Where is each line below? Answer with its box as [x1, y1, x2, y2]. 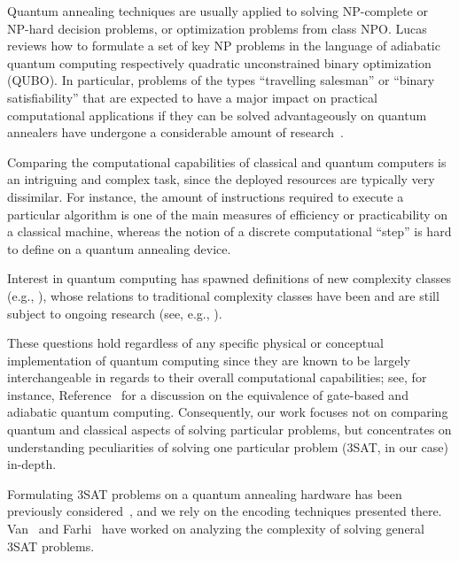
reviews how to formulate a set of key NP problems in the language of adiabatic [7, 36, 440, 55]
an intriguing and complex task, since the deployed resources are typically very [7, 170, 435, 188]
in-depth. [7, 455, 57, 473]
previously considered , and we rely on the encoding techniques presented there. [7, 502, 442, 520]
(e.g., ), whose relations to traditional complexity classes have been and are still [7, 286, 440, 304]
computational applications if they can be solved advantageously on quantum [7, 105, 427, 124]
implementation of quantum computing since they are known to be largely [7, 350, 410, 369]
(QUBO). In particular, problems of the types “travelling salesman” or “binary [7, 71, 435, 89]
